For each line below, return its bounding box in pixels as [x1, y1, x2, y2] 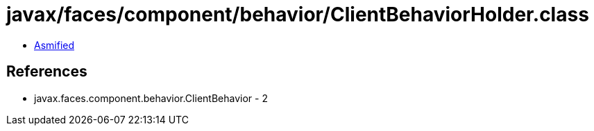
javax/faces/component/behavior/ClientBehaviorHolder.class [6, 3, 589, 26]
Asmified [34, 39, 75, 51]
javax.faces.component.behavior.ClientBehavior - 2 [34, 92, 268, 104]
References [6, 63, 87, 81]
